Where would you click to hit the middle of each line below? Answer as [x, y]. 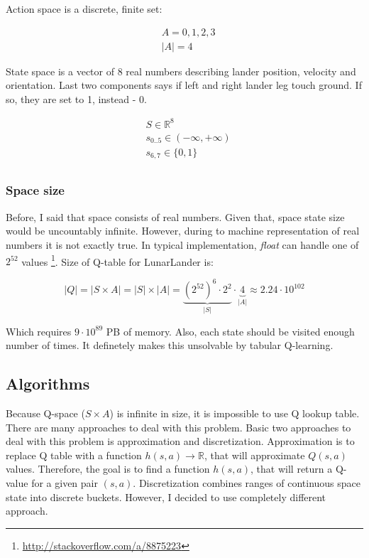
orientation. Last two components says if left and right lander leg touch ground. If [184, 85]
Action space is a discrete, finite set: [84, 9]
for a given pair [65, 483]
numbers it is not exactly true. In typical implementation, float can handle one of [182, 244]
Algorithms [48, 383]
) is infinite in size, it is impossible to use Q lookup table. [235, 413]
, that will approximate [254, 455]
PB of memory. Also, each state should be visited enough [230, 331]
